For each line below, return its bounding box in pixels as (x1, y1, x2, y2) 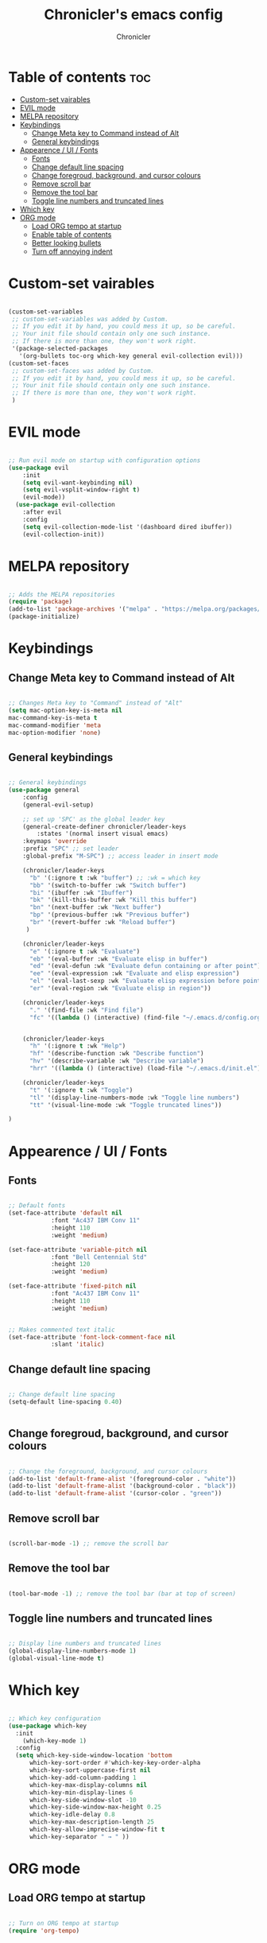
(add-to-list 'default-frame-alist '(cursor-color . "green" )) (8, 1490, 222, 1498)
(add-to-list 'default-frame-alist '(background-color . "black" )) (8, 1482, 237, 1490)
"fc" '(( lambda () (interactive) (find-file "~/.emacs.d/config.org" (29, 1013, 265, 1021)
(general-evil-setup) (22, 801, 94, 809)
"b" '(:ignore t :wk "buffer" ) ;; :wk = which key (29, 873, 201, 882)
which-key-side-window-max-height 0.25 (29, 1803, 161, 1811)
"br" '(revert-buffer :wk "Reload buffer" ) (29, 919, 176, 927)
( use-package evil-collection (15, 501, 115, 509)
